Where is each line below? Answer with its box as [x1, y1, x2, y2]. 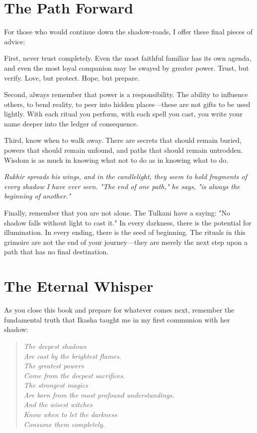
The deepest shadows [23, 340, 86, 351]
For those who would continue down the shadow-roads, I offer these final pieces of [4, 26, 253, 37]
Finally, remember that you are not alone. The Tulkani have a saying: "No [4, 208, 230, 218]
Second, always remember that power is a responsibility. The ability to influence [4, 89, 248, 100]
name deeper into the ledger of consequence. [4, 118, 139, 128]
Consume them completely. [23, 419, 105, 429]
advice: [4, 36, 25, 46]
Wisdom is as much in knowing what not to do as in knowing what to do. [4, 154, 229, 165]
